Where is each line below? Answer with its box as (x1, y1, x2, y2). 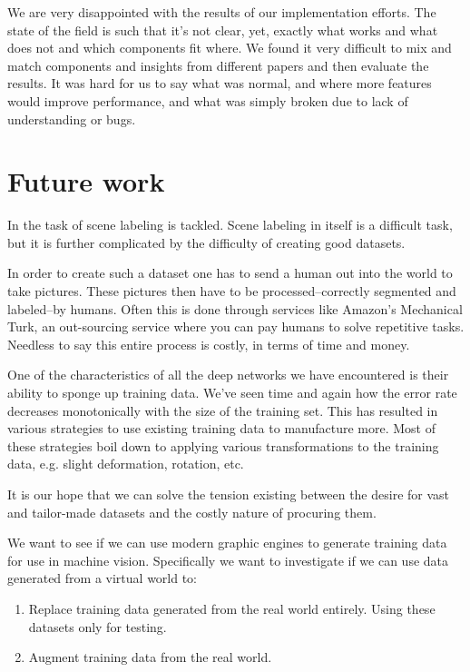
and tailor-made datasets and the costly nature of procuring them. (7, 502, 377, 521)
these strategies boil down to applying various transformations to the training (7, 436, 439, 455)
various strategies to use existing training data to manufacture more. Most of (7, 419, 436, 438)
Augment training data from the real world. (28, 647, 272, 667)
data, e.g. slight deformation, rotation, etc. (7, 454, 244, 473)
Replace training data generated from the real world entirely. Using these (28, 598, 436, 618)
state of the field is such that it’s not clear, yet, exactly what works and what (7, 20, 438, 39)
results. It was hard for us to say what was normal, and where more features (7, 74, 432, 93)
